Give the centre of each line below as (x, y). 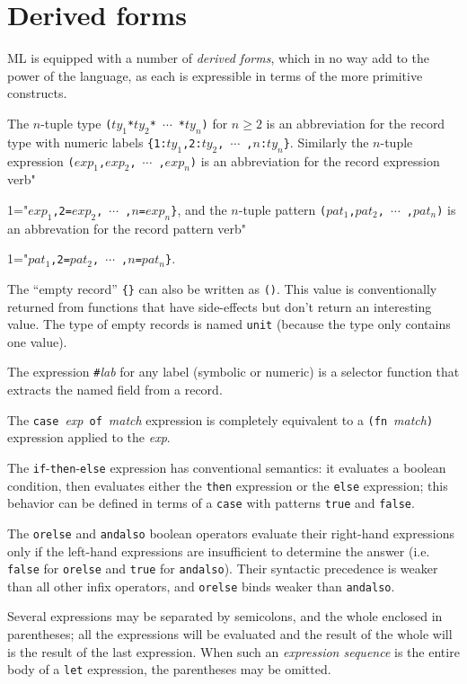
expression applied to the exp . (89, 437)
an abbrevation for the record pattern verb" (127, 228)
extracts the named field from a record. (115, 390)
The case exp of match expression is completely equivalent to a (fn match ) (220, 419)
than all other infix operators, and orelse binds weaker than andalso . (201, 586)
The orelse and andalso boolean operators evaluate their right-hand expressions (231, 533)
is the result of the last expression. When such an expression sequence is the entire (233, 651)
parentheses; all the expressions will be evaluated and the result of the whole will (230, 634)
